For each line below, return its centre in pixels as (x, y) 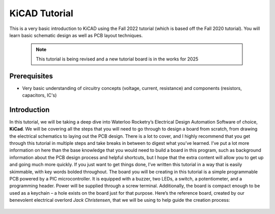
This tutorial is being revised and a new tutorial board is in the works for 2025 (117, 59)
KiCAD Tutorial (41, 13)
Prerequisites (31, 76)
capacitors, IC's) (39, 95)
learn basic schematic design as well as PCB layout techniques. (76, 35)
